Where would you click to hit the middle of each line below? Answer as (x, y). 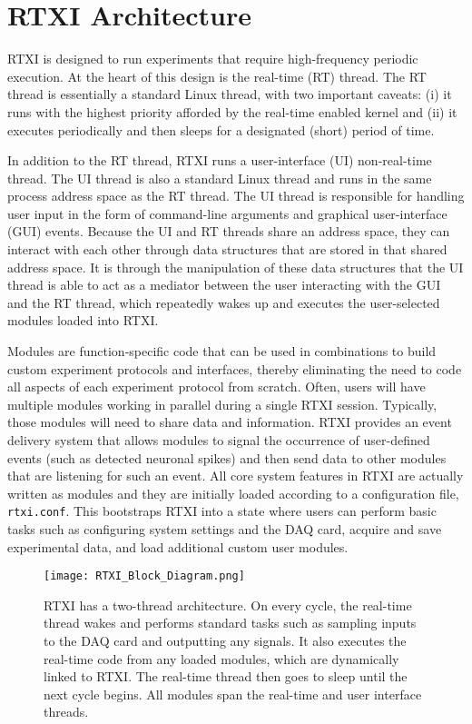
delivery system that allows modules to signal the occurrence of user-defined (219, 440)
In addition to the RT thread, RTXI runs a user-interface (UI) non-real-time (220, 160)
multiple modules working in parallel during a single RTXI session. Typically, (222, 404)
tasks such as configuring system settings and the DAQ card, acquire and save (225, 529)
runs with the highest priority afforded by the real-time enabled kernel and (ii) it (232, 111)
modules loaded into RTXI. (83, 320)
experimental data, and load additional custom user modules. (178, 546)
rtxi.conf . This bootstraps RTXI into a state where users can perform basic (222, 511)
